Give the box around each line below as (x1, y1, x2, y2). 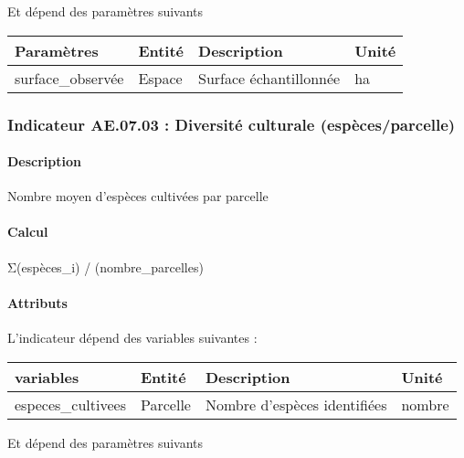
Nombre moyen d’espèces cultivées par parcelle (7, 186, 269, 206)
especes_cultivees (15, 393, 127, 415)
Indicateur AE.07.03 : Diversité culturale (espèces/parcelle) (7, 112, 456, 135)
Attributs (7, 293, 68, 312)
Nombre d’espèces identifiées (205, 393, 387, 415)
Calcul (7, 222, 48, 241)
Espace (138, 67, 183, 89)
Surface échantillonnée (198, 67, 341, 89)
